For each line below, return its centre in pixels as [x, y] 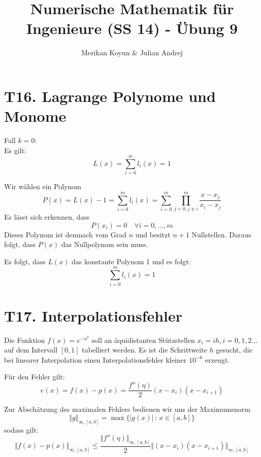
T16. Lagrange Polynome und [110, 96]
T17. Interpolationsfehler [93, 315]
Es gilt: [15, 150]
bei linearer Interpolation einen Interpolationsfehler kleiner [95, 359]
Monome [35, 116]
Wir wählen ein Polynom [43, 186]
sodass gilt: [21, 429]
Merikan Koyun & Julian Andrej [132, 52]
